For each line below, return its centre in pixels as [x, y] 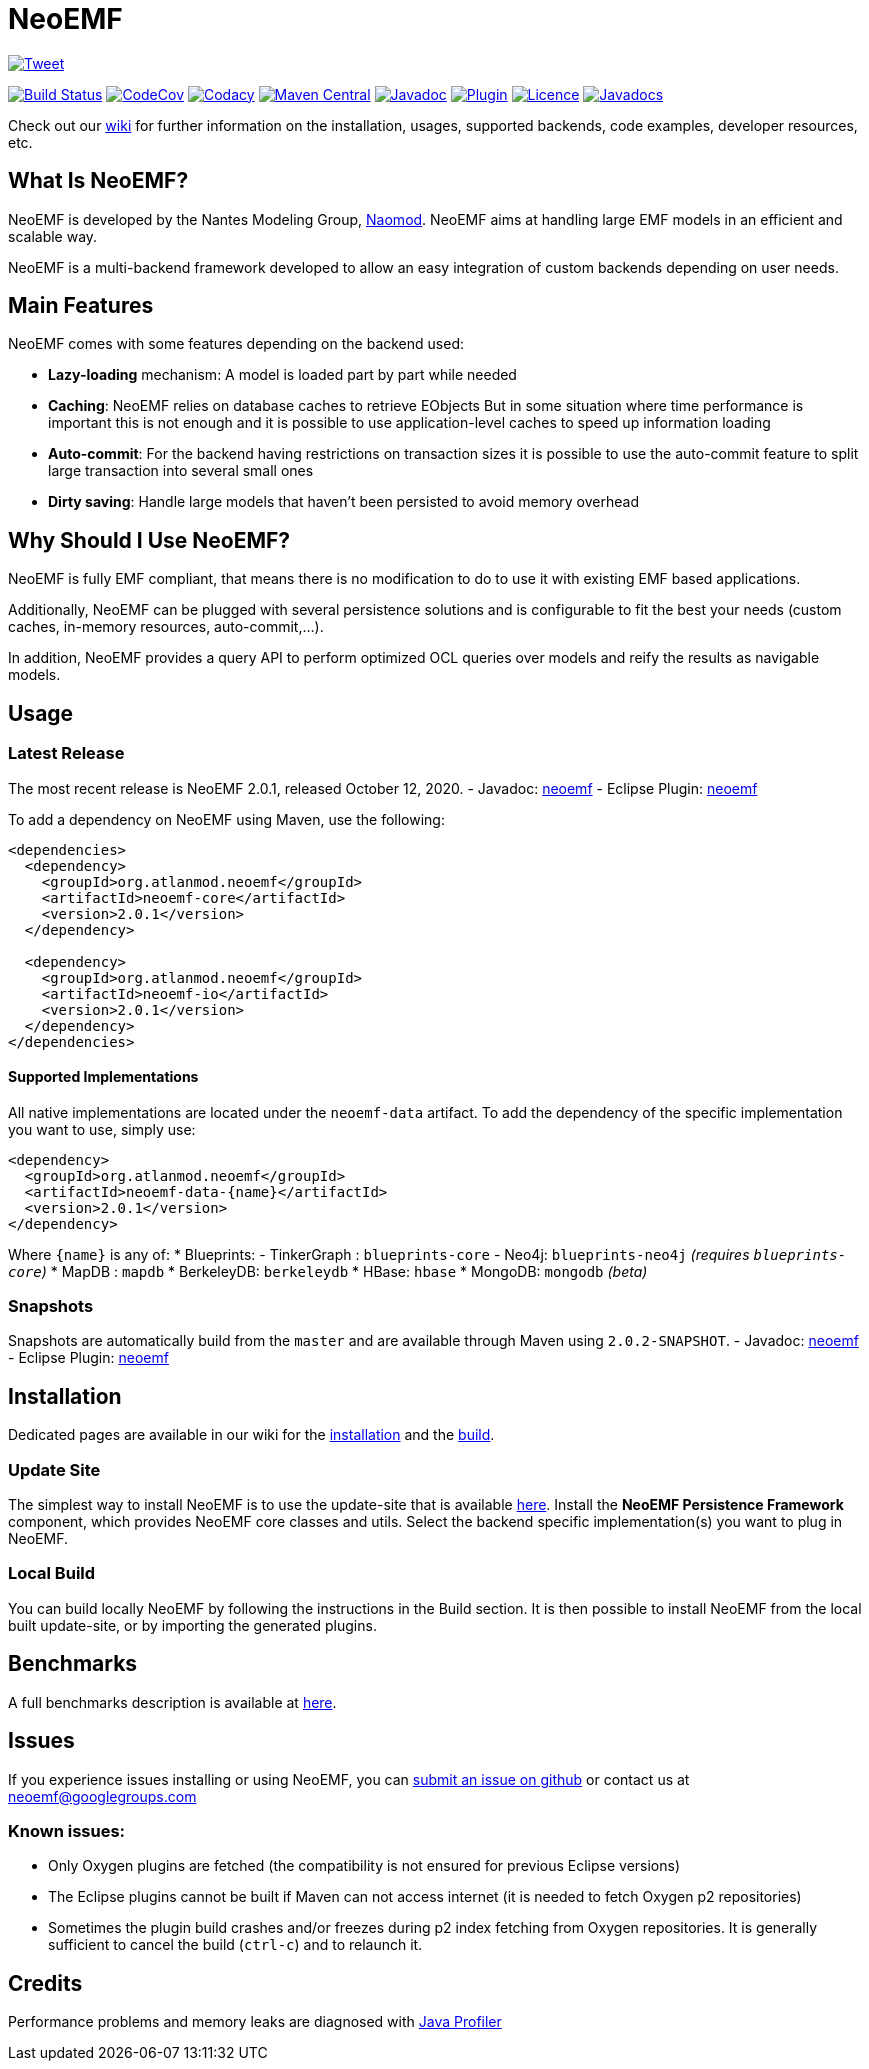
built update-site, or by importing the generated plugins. [192, 1625]
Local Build [52, 1573]
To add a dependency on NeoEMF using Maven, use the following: [226, 819]
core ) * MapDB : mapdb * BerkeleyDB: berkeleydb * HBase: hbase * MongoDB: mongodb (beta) [328, 1271]
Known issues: [67, 1830]
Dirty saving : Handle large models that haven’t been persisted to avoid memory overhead [343, 502]
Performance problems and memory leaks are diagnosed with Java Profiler [255, 2022]
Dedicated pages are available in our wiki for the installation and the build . [251, 1435]
